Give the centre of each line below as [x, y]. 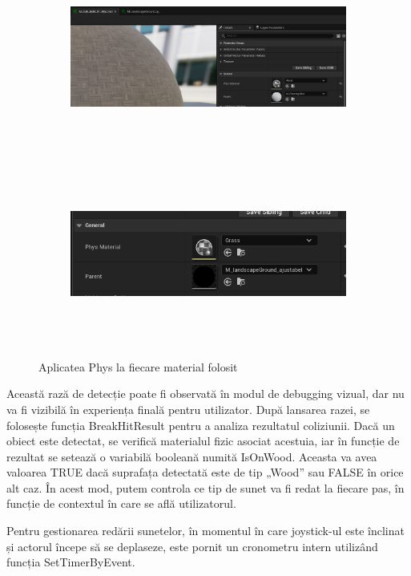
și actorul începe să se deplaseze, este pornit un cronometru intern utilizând [192, 546]
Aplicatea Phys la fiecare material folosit [138, 366]
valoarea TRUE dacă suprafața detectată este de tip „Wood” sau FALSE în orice [205, 472]
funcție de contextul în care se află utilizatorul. [121, 503]
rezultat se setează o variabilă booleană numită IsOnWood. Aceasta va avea [192, 456]
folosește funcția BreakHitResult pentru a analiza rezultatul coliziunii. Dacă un [201, 425]
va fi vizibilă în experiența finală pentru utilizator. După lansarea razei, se [188, 409]
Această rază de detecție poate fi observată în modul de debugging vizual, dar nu [205, 393]
